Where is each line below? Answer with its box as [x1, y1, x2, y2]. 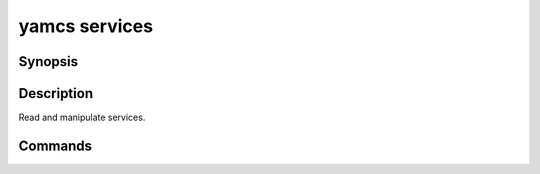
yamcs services [18, 15, 154, 37]
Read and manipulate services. [18, 111, 146, 124]
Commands [18, 137, 93, 154]
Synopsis [18, 53, 79, 70]
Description [18, 85, 94, 102]
